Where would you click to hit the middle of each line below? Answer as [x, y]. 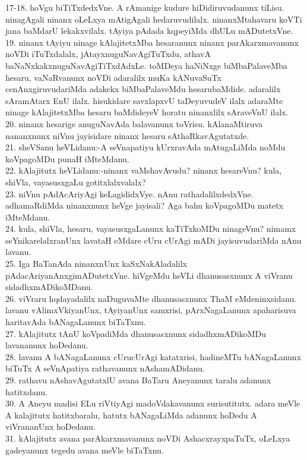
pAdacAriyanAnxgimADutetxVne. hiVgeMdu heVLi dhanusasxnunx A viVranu [149, 275]
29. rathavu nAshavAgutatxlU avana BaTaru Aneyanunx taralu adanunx [138, 380]
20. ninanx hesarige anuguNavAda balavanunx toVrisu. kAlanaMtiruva [134, 123]
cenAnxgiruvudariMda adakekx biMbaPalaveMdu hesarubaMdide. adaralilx [143, 89]
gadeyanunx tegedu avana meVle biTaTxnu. [85, 450]
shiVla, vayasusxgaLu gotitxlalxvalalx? [76, 182]
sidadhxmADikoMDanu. [49, 287]
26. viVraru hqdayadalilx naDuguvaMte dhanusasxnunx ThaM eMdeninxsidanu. [151, 298]
